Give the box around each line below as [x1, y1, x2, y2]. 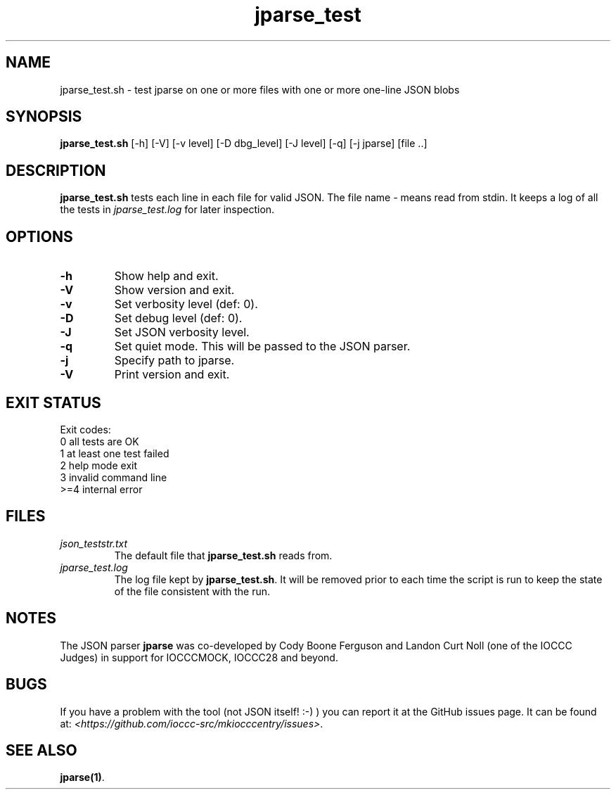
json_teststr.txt [60, 537, 128, 549]
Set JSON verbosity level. [114, 325, 250, 340]
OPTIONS [6, 227, 73, 246]
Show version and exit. [114, 283, 235, 298]
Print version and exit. [114, 367, 230, 382]
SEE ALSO [6, 741, 77, 759]
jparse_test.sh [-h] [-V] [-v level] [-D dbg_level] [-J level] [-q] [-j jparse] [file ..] [60, 137, 428, 150]
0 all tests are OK [60, 435, 139, 447]
